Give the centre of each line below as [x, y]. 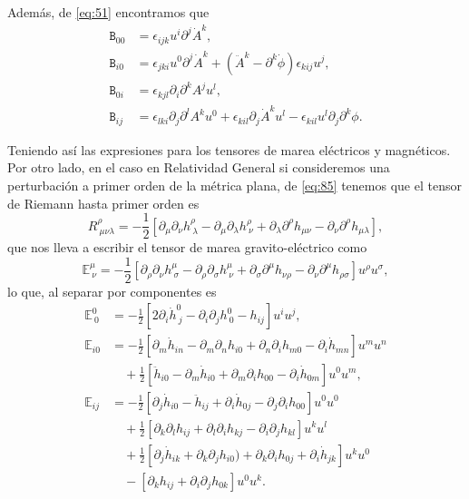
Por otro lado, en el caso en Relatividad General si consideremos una [199, 167]
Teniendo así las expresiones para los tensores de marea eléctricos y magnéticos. [229, 149]
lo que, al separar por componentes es [112, 291]
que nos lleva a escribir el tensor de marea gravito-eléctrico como [187, 247]
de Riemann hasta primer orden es [103, 203]
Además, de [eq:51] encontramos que [108, 12]
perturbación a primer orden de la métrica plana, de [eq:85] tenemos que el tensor [234, 185]
